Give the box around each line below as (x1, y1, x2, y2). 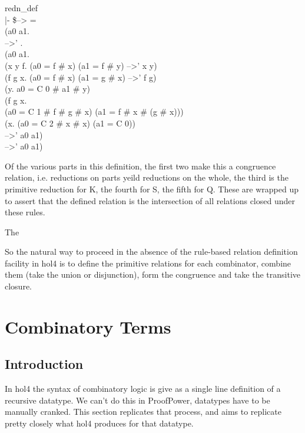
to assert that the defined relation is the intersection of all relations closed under (5, 194, 295, 206)
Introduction (5, 355, 84, 373)
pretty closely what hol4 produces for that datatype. (5, 417, 194, 429)
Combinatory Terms (5, 314, 171, 338)
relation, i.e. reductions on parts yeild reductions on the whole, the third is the (5, 171, 289, 184)
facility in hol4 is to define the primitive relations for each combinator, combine (5, 257, 291, 269)
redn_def (5, 2, 38, 14)
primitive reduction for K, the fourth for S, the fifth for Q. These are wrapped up (5, 182, 299, 195)
